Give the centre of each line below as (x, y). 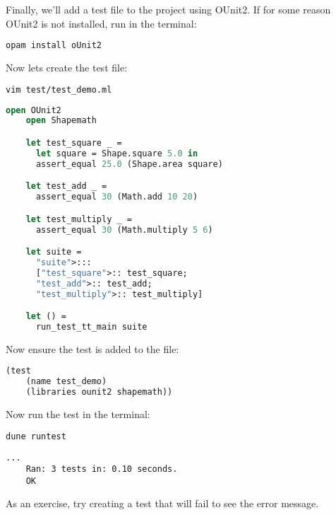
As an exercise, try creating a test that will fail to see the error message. (162, 503)
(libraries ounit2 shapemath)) (99, 392)
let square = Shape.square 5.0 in (117, 153)
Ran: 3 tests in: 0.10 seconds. (102, 469)
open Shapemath (61, 121)
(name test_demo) (66, 382)
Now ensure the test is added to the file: (92, 348)
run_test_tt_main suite (91, 326)
